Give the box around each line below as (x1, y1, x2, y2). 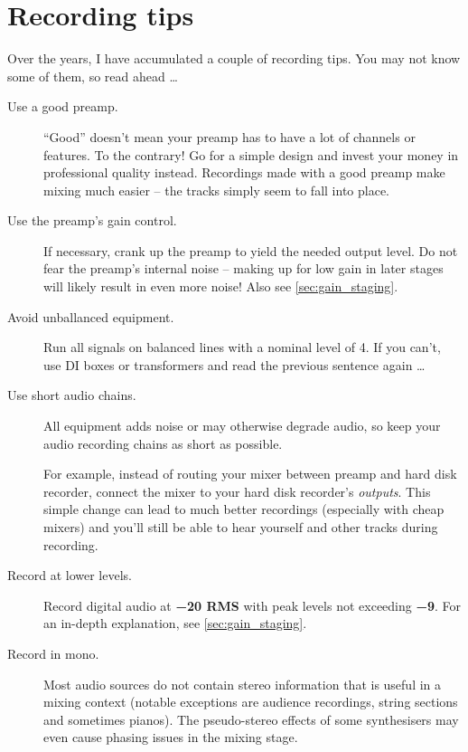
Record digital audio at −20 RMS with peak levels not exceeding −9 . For (43, 595, 462, 614)
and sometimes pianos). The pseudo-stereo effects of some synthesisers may (43, 709, 459, 728)
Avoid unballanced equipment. (7, 307, 174, 326)
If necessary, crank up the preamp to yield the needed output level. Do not (43, 241, 458, 260)
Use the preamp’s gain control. (7, 211, 177, 230)
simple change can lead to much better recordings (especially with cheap (43, 500, 445, 519)
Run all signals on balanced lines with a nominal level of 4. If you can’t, (43, 338, 441, 357)
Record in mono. (7, 643, 99, 662)
